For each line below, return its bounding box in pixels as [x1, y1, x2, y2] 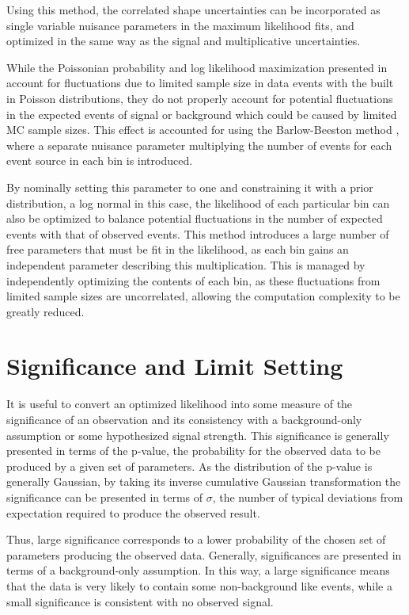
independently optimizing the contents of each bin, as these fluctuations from [6, 272, 381, 288]
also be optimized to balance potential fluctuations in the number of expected [6, 210, 383, 227]
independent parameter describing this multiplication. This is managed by [6, 256, 365, 273]
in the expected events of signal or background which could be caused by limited [6, 105, 397, 122]
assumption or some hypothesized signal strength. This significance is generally [6, 426, 389, 443]
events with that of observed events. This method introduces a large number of [6, 225, 389, 242]
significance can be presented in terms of [6, 488, 203, 505]
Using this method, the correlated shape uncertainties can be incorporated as [6, 2, 381, 17]
